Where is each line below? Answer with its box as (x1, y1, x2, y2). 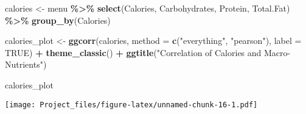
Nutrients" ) (5, 58, 47, 71)
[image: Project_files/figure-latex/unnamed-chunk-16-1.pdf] (5, 100, 258, 109)
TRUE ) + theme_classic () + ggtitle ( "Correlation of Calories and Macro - (5, 46, 291, 59)
